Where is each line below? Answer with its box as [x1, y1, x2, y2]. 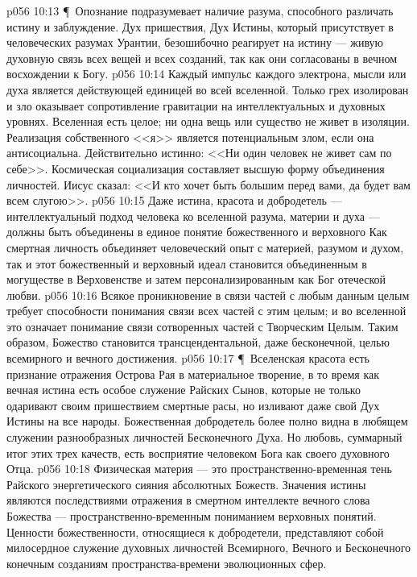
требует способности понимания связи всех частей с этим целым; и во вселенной [6, 302, 407, 319]
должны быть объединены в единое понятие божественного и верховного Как [6, 223, 387, 240]
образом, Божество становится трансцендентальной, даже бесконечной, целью [6, 334, 390, 351]
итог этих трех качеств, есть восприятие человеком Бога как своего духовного [6, 444, 390, 461]
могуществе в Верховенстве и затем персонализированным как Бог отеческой [6, 271, 386, 288]
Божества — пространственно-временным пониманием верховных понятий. [6, 508, 377, 524]
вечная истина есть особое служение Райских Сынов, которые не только [6, 381, 361, 398]
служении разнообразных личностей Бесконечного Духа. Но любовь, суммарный [6, 429, 403, 446]
